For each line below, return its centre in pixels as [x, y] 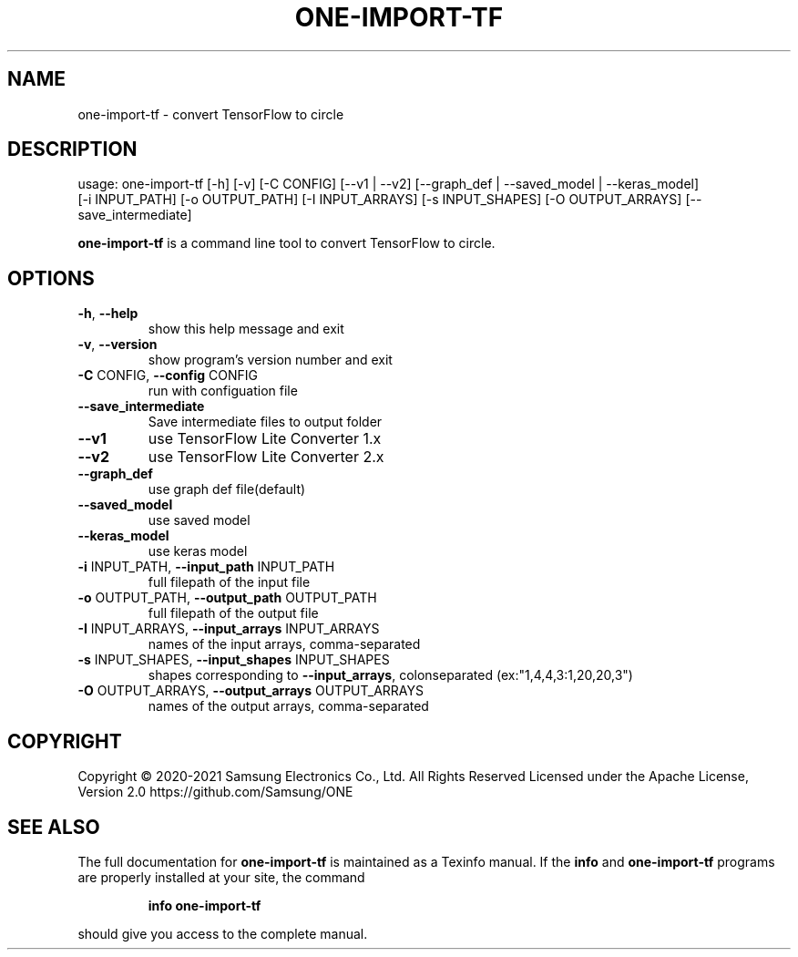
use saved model [199, 520]
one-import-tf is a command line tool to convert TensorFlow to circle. [286, 243]
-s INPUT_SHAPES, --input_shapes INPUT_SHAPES [234, 660]
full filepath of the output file [233, 613]
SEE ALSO [54, 827]
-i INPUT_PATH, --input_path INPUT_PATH [206, 567]
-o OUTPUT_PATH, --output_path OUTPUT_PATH [227, 598]
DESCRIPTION [72, 149]
